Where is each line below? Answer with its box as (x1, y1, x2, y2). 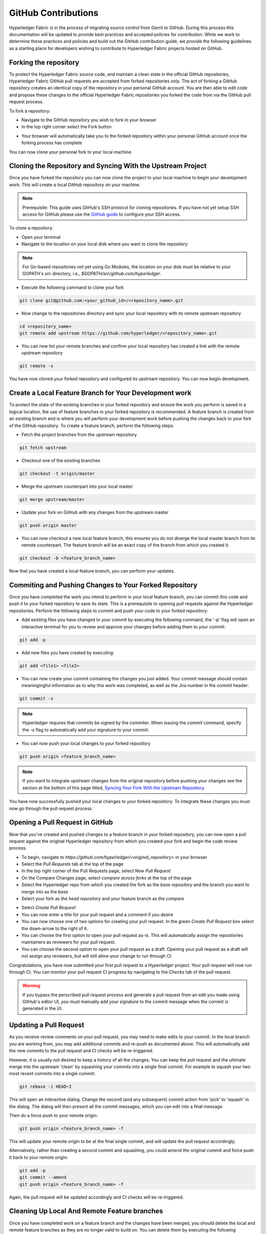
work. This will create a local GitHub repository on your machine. (9, 182, 141, 188)
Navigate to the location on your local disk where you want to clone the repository (21, 241, 188, 247)
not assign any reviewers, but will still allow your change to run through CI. (21, 953, 172, 959)
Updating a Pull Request (9, 1021, 85, 1029)
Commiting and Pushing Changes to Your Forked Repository (9, 580, 198, 589)
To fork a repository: (9, 108, 51, 114)
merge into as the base (21, 888, 68, 894)
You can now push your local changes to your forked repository (21, 740, 151, 746)
